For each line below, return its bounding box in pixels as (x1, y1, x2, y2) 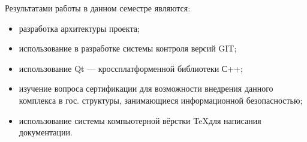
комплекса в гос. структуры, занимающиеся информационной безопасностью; (19, 93, 303, 106)
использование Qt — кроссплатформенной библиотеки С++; (19, 62, 243, 74)
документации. (19, 126, 73, 138)
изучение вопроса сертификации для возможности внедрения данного (19, 82, 273, 95)
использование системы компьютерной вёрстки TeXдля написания (19, 114, 261, 126)
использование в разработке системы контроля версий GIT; (19, 42, 237, 55)
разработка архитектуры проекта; (19, 22, 140, 34)
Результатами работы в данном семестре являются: (5, 2, 191, 14)
